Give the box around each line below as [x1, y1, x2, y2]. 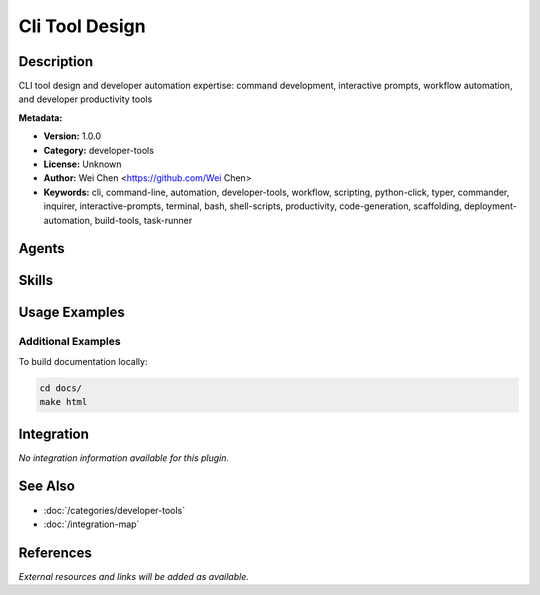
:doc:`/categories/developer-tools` [43, 504, 185, 516]
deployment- [463, 200, 517, 212]
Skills [18, 272, 54, 289]
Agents [18, 240, 65, 257]
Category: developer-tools [43, 144, 155, 156]
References [18, 544, 92, 561]
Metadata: [18, 111, 63, 124]
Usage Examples [18, 304, 125, 321]
